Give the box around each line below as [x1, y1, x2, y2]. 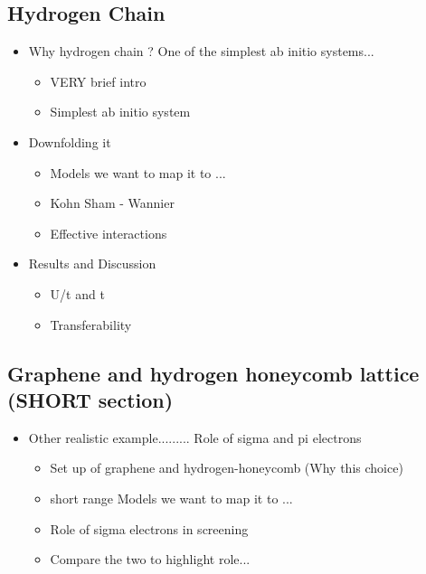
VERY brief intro [50, 71, 147, 90]
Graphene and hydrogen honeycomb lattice [7, 359, 420, 387]
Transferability [50, 315, 132, 334]
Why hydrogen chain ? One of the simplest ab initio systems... [28, 42, 374, 61]
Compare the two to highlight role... [50, 550, 251, 569]
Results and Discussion [28, 254, 156, 273]
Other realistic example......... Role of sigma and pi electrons [28, 428, 362, 447]
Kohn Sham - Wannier [50, 193, 175, 212]
